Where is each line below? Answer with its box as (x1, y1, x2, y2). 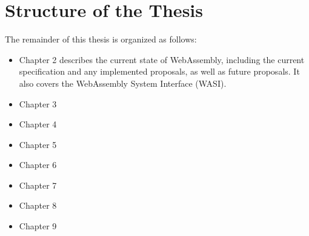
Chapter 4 (19, 118, 57, 130)
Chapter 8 (19, 199, 57, 212)
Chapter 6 (19, 158, 57, 171)
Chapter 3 (19, 97, 57, 110)
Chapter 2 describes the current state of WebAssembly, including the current (19, 53, 305, 66)
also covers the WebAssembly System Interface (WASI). (19, 76, 227, 89)
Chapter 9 (19, 220, 57, 232)
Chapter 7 (19, 178, 57, 191)
